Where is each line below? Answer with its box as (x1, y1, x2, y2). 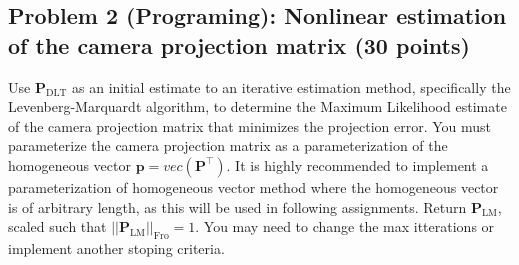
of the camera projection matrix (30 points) (8, 29, 470, 60)
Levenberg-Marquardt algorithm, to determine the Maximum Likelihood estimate (8, 96, 507, 117)
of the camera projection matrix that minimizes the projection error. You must (8, 115, 492, 136)
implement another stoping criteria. (8, 237, 225, 258)
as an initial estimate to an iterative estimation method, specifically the (72, 76, 511, 97)
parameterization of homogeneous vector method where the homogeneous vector (8, 176, 499, 197)
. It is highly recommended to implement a (226, 154, 489, 175)
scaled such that (8, 216, 107, 237)
